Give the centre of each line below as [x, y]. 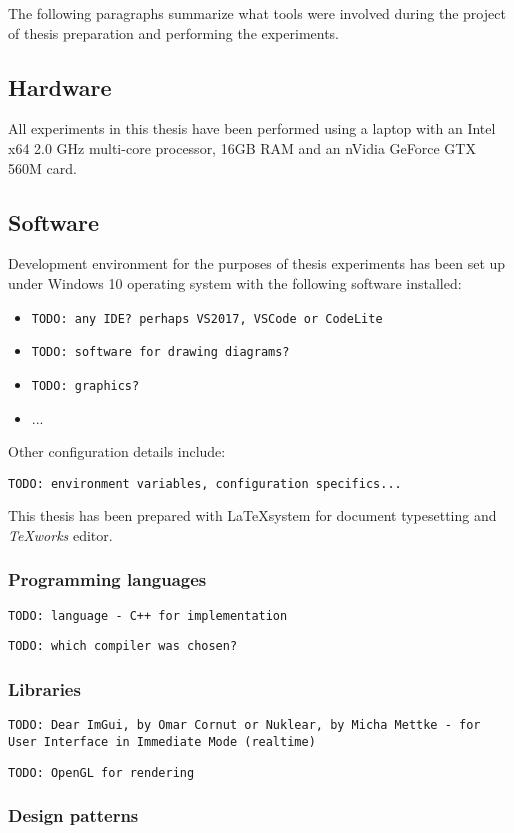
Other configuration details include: [117, 451]
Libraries [44, 689]
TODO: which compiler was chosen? [123, 646]
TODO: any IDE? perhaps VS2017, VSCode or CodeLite [207, 318]
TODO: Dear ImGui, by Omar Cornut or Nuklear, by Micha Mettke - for [244, 725]
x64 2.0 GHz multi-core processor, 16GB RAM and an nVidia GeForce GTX [242, 147]
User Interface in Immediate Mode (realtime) [162, 741]
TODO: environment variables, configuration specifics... [205, 483]
